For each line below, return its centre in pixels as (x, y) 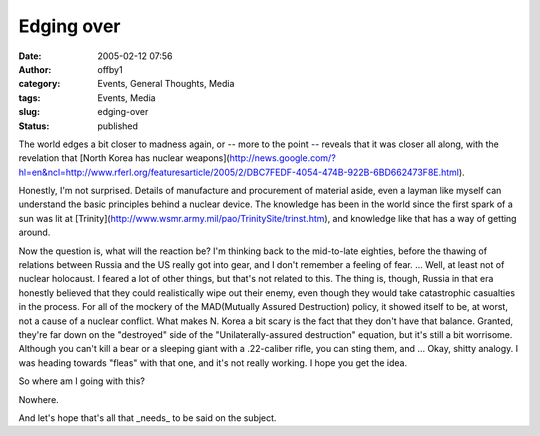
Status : (34, 126)
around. (34, 232)
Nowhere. (38, 399)
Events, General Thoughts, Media (166, 84)
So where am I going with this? (81, 381)
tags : (29, 97)
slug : (29, 112)
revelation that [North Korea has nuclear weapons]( (124, 158)
